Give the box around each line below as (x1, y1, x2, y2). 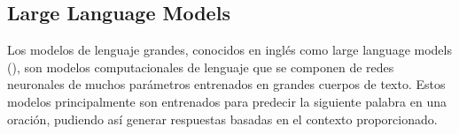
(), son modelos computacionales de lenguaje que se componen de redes (7, 57, 394, 76)
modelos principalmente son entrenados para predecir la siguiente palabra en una (7, 92, 447, 110)
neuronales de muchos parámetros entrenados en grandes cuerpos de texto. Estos (7, 75, 446, 93)
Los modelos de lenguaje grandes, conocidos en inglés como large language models (7, 41, 452, 59)
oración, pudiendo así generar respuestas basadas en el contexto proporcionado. (7, 109, 438, 128)
